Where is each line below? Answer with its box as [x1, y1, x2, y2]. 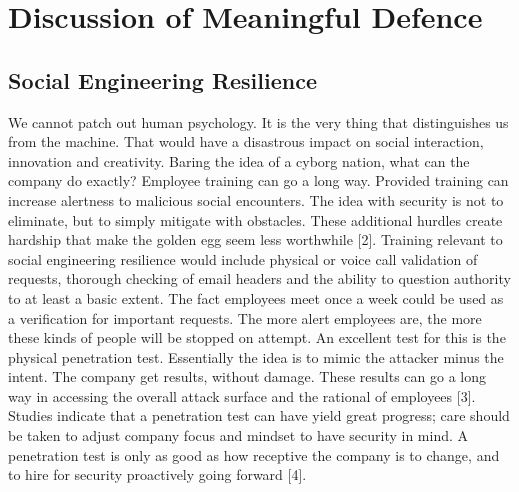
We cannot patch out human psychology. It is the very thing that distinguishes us [8, 111, 509, 132]
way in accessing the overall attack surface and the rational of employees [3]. [8, 385, 476, 406]
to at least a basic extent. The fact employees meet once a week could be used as [8, 287, 504, 308]
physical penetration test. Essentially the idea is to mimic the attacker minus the [8, 346, 504, 367]
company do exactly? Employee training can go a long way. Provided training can [8, 170, 509, 191]
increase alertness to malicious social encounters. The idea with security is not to [8, 189, 504, 210]
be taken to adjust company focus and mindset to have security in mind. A [8, 425, 469, 446]
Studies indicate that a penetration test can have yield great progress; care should [8, 405, 510, 426]
